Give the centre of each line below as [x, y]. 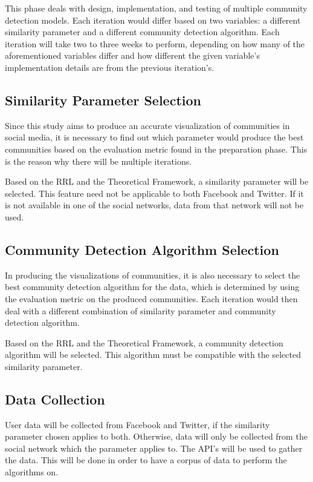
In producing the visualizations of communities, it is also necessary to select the [153, 275]
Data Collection [55, 399]
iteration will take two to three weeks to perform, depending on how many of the [155, 43]
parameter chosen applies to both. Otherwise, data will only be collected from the [156, 436]
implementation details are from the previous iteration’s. [110, 67]
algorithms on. [32, 472]
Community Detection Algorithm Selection [142, 249]
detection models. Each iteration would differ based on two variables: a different [153, 20]
